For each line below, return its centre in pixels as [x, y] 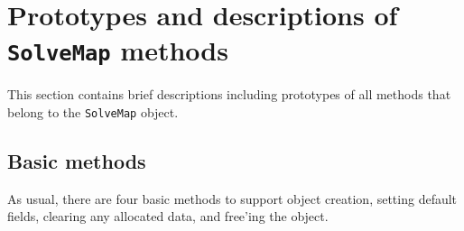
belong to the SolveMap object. [93, 112]
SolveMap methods [118, 50]
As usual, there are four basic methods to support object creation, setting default [232, 198]
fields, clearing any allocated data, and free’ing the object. [168, 216]
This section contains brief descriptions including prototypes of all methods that [229, 94]
